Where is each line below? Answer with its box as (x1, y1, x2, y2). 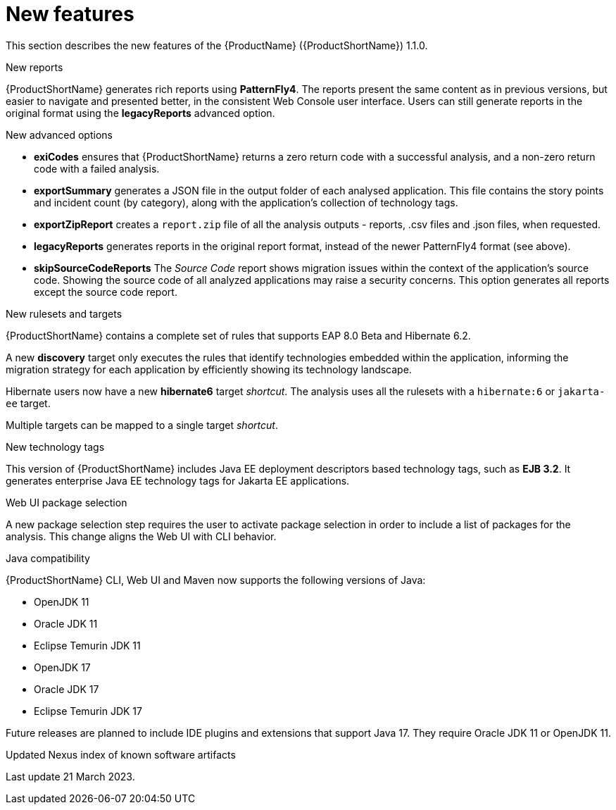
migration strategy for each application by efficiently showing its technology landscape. (6, 363, 412, 375)
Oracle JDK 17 (34, 683, 99, 695)
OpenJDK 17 (34, 661, 91, 673)
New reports (6, 61, 63, 73)
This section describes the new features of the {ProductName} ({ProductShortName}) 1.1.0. (6, 39, 428, 51)
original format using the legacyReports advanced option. (6, 106, 275, 119)
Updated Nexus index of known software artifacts (6, 748, 236, 761)
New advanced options (6, 128, 113, 141)
